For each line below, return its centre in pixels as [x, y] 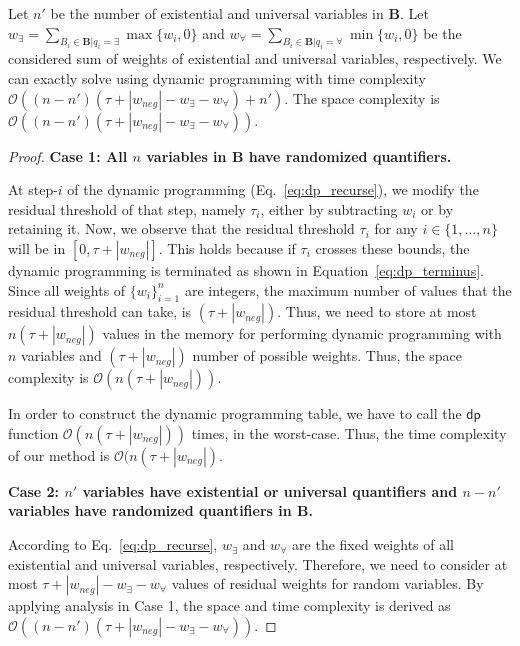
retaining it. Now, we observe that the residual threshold [181, 228]
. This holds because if [227, 247]
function [33, 432]
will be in [37, 247]
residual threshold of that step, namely [127, 208]
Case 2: [34, 490]
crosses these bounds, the [392, 247]
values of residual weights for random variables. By [327, 583]
